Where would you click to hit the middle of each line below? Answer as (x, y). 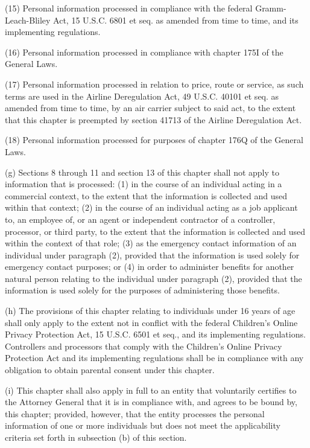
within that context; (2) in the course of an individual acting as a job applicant (151, 207)
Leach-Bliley (28, 20)
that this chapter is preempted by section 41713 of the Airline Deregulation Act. (153, 119)
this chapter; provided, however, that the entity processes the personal (135, 413)
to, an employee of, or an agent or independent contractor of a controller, (140, 219)
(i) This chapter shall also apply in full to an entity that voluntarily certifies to (151, 390)
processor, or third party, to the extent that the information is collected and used (155, 231)
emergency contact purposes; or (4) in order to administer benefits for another (150, 267)
